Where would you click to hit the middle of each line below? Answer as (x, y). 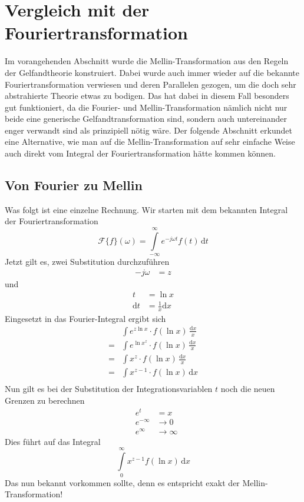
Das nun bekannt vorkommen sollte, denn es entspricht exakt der (122, 482)
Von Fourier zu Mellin (74, 185)
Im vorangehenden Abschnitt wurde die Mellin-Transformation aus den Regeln (147, 61)
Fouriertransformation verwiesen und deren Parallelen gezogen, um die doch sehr (151, 84)
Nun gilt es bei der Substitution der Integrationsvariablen (109, 389)
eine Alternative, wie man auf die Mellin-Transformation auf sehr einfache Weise (150, 142)
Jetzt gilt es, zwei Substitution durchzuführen (87, 262)
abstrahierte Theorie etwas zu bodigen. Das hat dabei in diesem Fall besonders (147, 96)
